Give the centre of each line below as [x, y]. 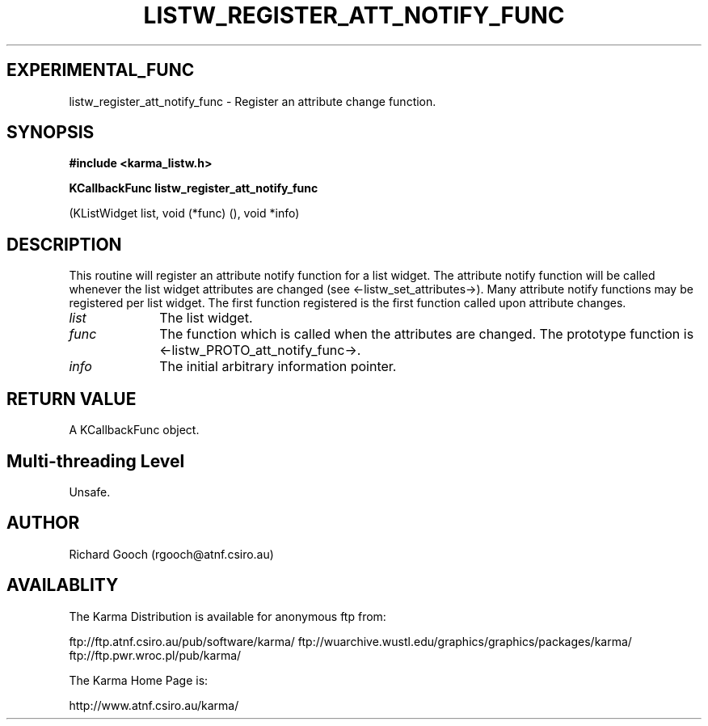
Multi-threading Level [96, 461]
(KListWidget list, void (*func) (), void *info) [184, 213]
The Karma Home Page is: [139, 680]
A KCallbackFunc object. [134, 430]
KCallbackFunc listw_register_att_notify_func [194, 188]
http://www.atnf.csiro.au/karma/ [154, 705]
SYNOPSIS [51, 133]
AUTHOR [43, 523]
